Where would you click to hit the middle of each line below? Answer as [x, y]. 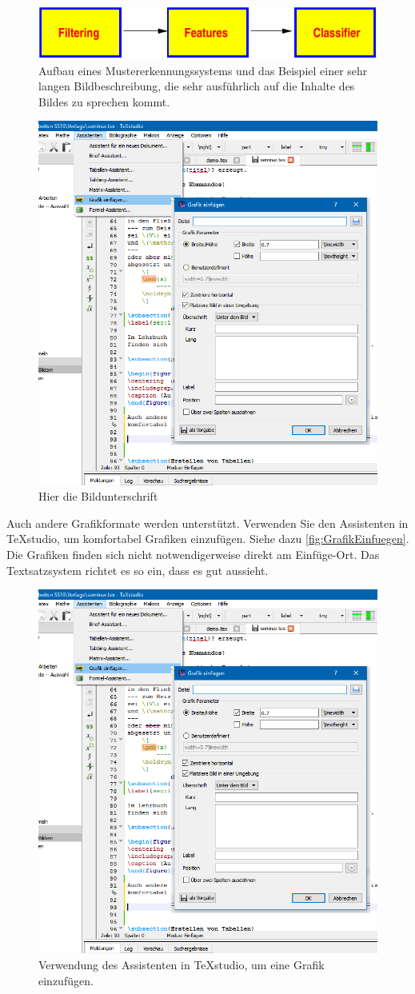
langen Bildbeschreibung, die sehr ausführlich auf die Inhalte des [197, 86]
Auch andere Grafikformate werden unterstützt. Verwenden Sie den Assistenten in [207, 523]
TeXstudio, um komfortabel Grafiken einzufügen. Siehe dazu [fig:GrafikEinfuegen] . [208, 539]
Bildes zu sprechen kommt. [104, 101]
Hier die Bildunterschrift [98, 496]
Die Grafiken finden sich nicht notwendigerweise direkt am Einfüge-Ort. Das [193, 554]
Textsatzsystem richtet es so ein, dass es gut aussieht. [138, 570]
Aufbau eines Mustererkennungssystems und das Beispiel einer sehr [203, 70]
